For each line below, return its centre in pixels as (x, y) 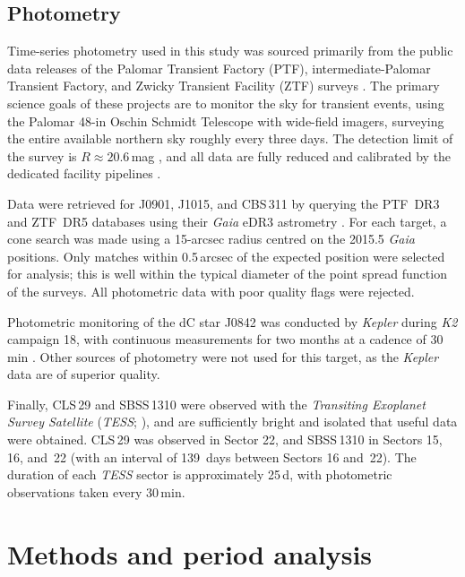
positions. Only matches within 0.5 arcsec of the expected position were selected (226, 256)
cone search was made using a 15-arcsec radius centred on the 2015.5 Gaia (211, 239)
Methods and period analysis (190, 553)
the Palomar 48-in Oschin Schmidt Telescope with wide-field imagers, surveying (226, 121)
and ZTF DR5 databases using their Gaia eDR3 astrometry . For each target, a (227, 221)
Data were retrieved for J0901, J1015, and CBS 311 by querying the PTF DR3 (224, 203)
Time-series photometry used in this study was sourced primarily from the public (230, 51)
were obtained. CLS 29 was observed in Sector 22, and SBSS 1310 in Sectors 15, (225, 439)
